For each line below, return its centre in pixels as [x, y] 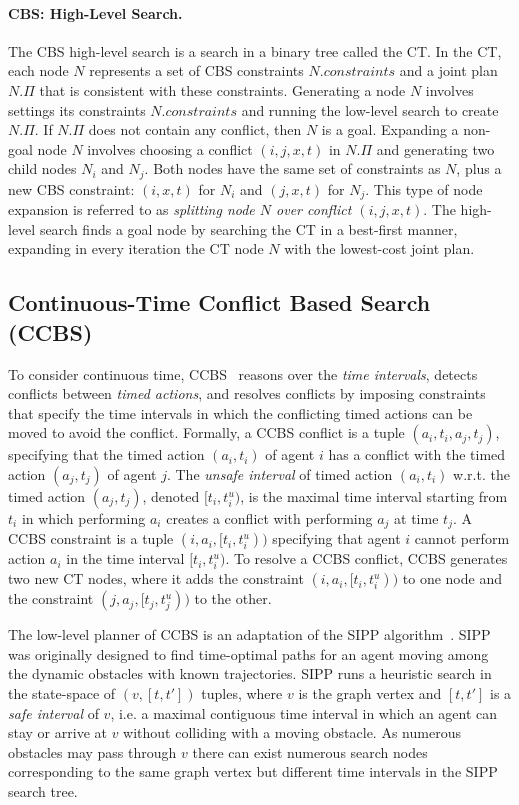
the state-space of [62, 692]
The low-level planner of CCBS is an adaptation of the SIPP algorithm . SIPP [249, 634]
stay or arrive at [57, 732]
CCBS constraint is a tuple [91, 538]
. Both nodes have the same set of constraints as [292, 168]
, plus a [479, 168]
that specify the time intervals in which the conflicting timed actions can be [240, 412]
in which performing [83, 518]
